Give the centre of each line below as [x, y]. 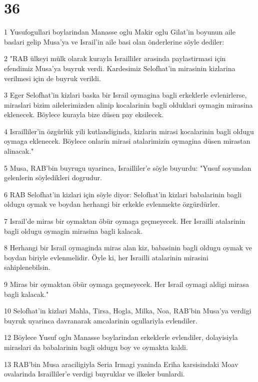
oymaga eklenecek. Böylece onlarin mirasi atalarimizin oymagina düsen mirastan [127, 141]
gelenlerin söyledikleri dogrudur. [53, 177]
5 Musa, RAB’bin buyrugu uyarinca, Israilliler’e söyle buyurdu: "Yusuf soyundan [128, 167]
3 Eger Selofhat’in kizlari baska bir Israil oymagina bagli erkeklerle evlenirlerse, [125, 95]
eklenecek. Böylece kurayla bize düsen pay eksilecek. [84, 114]
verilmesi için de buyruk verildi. [52, 78]
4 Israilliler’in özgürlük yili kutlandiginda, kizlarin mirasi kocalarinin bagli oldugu [129, 131]
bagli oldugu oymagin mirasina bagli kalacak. [73, 231]
